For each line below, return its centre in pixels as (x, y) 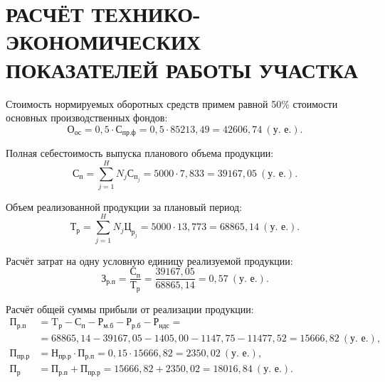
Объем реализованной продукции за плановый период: (124, 206)
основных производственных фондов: (87, 118)
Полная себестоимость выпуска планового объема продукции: (140, 153)
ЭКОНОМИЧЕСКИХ (103, 42)
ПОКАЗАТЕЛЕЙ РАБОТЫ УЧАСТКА (182, 69)
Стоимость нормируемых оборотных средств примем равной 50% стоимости (172, 103)
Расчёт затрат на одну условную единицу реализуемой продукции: (149, 260)
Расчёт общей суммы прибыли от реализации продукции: (130, 309)
